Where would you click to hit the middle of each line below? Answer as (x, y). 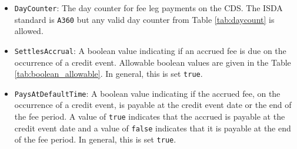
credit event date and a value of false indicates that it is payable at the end (153, 128)
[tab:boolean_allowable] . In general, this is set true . (109, 74)
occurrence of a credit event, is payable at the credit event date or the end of (153, 105)
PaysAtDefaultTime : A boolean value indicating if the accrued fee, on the (147, 93)
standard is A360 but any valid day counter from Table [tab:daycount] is (144, 19)
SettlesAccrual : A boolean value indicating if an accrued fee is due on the (150, 50)
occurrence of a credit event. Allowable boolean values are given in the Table (153, 62)
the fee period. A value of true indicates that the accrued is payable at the (150, 116)
